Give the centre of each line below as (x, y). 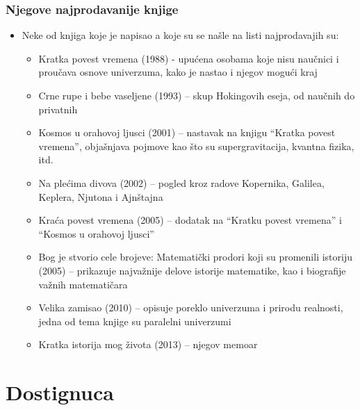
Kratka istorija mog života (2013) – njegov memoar (148, 344)
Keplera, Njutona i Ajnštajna (101, 196)
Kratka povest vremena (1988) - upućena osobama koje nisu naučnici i (189, 58)
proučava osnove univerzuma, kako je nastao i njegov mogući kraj (178, 72)
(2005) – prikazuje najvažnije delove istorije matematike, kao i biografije (192, 270)
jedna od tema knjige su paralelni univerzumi (135, 321)
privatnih (58, 109)
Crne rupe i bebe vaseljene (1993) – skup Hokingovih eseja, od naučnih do (197, 95)
